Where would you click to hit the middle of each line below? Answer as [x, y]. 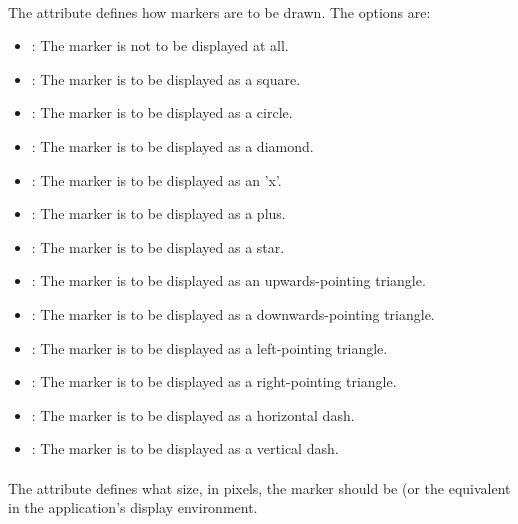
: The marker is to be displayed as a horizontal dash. [193, 414]
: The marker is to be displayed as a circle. [162, 112]
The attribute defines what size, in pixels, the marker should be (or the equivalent [259, 487]
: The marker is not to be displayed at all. [160, 45]
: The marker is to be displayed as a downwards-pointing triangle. [233, 313]
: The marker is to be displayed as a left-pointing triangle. [209, 347]
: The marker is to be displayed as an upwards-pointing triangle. [228, 280]
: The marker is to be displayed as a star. [158, 246]
